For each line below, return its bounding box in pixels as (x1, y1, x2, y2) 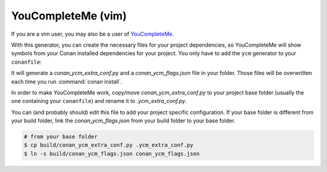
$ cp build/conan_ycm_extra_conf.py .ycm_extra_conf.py (24, 142, 194, 148)
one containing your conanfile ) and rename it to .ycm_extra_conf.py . (11, 98, 187, 105)
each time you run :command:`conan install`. (11, 78, 122, 85)
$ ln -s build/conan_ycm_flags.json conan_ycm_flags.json (24, 150, 200, 157)
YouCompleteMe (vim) (11, 9, 127, 22)
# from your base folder (24, 133, 98, 141)
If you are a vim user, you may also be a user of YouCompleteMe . (11, 30, 174, 38)
